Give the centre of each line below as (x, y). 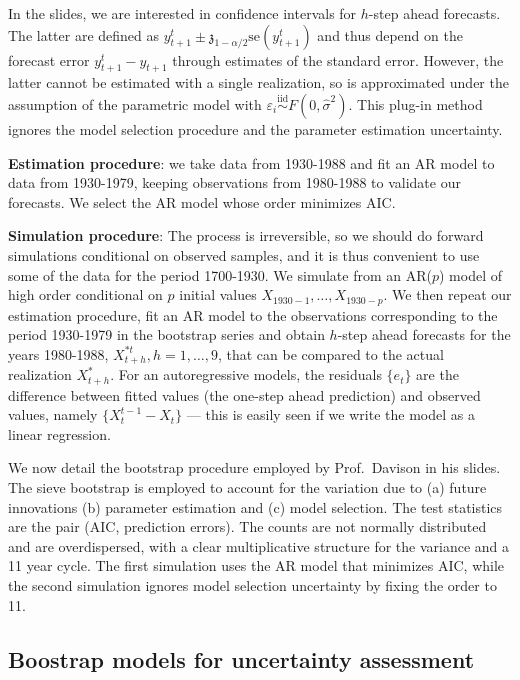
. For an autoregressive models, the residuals (246, 374)
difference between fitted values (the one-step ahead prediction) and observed (244, 394)
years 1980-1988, (58, 353)
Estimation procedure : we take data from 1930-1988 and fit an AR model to (251, 162)
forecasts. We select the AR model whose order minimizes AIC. (202, 201)
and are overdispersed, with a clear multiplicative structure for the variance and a (259, 545)
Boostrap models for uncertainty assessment (241, 658)
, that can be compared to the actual (330, 353)
